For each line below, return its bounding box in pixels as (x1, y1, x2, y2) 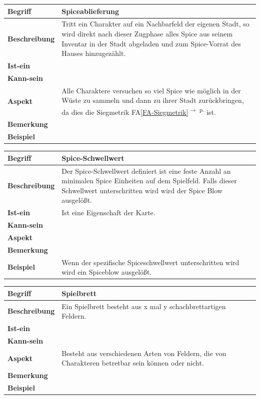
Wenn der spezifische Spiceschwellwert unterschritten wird (61, 257, 239, 267)
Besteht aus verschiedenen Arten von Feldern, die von (61, 348, 226, 358)
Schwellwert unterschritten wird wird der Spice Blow (61, 185, 222, 195)
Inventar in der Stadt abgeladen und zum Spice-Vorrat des (61, 38, 241, 48)
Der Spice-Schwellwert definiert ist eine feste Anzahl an (61, 165, 231, 176)
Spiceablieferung (61, 5, 119, 16)
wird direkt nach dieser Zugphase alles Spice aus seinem (61, 28, 233, 38)
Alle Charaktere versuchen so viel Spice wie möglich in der (61, 85, 241, 95)
